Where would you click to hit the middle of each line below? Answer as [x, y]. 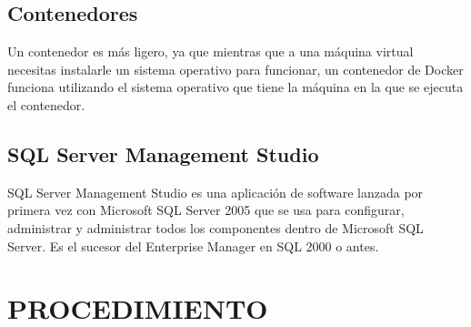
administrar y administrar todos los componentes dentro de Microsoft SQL [215, 227]
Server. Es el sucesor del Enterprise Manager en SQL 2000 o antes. [193, 245]
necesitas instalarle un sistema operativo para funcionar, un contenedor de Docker [235, 69]
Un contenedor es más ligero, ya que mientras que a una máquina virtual [210, 51]
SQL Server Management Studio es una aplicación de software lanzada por [215, 192]
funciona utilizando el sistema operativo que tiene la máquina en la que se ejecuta [235, 87]
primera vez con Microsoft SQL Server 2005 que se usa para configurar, [206, 210]
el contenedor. [46, 104]
